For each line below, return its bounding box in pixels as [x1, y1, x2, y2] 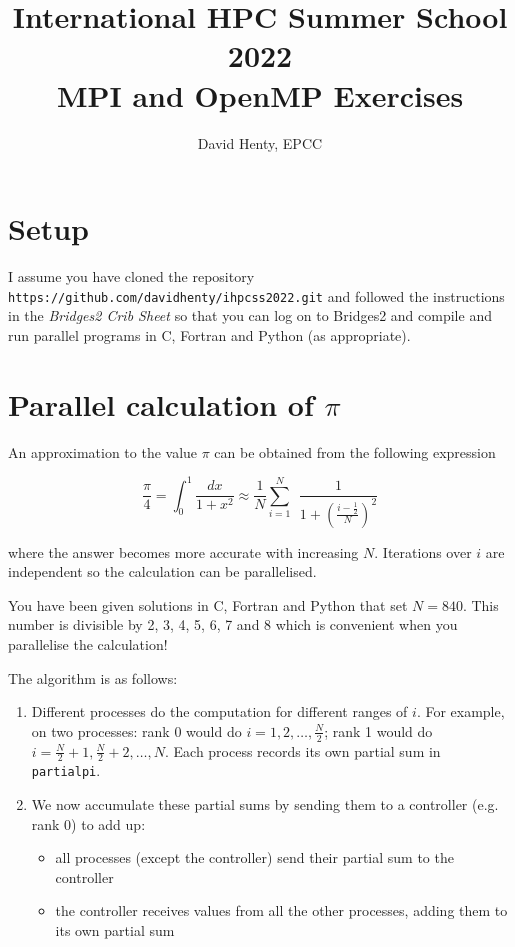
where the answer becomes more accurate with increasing [8, 541, 359, 562]
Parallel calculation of [8, 383, 314, 424]
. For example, [416, 701, 505, 722]
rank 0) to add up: [31, 813, 146, 834]
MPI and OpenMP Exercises [56, 74, 464, 115]
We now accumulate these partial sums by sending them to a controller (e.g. [31, 794, 499, 815]
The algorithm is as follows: [8, 667, 178, 688]
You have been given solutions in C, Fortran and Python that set [8, 594, 408, 615]
